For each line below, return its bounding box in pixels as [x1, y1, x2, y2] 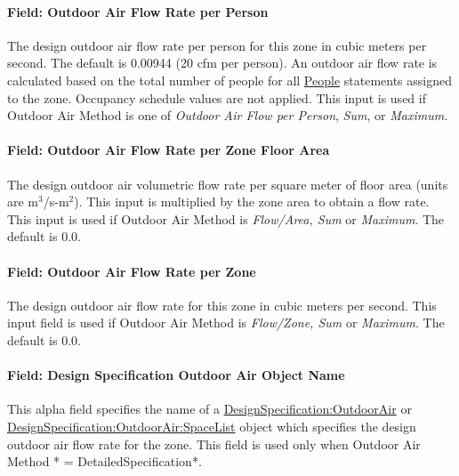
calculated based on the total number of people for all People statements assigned [7, 70, 452, 89]
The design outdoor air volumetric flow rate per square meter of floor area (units [7, 174, 448, 193]
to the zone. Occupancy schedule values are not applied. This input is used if [7, 88, 426, 107]
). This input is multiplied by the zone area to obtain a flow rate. [74, 192, 430, 211]
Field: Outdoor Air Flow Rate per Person [7, 2, 269, 20]
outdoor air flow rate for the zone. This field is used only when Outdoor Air [7, 434, 421, 453]
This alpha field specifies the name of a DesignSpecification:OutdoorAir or [7, 399, 412, 418]
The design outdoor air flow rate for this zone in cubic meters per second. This [7, 295, 437, 314]
